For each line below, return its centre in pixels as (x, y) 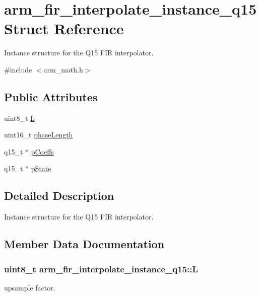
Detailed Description (59, 196)
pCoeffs (42, 151)
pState (41, 168)
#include (18, 69)
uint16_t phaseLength (39, 135)
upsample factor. (30, 287)
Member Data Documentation (84, 244)
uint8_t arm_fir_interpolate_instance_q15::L (101, 269)
